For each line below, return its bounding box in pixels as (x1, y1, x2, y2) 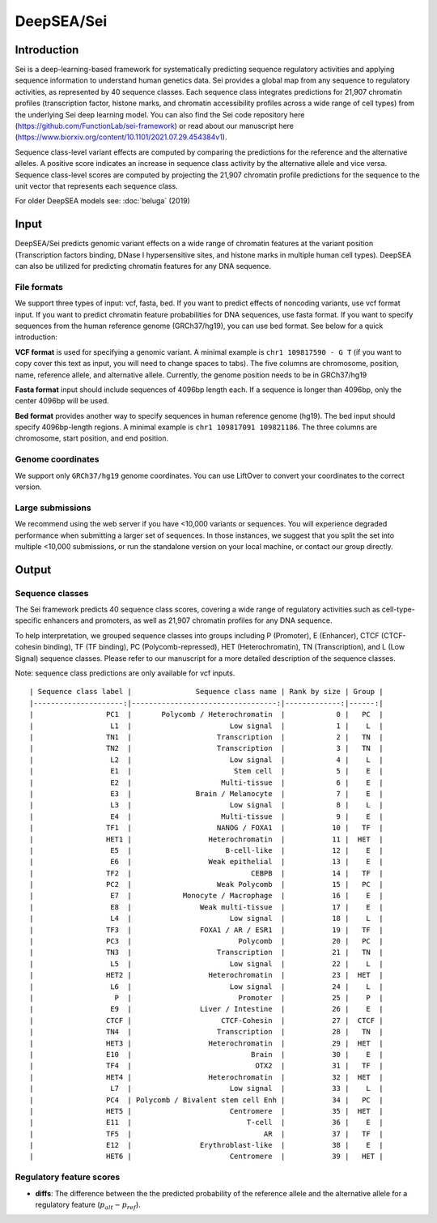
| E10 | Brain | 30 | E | (29, 1050, 384, 1059)
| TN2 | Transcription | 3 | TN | (29, 744, 384, 753)
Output (15, 563, 52, 577)
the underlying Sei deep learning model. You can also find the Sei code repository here (15, 109, 305, 119)
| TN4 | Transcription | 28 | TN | (29, 1027, 384, 1037)
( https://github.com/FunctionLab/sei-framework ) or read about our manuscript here (15, 121, 295, 131)
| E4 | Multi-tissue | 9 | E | (29, 812, 384, 821)
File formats (15, 281, 64, 292)
